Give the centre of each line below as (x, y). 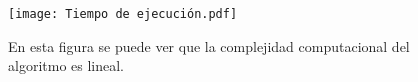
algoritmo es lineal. (66, 65)
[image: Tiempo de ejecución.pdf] (123, 14)
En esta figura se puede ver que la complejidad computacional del (209, 45)
